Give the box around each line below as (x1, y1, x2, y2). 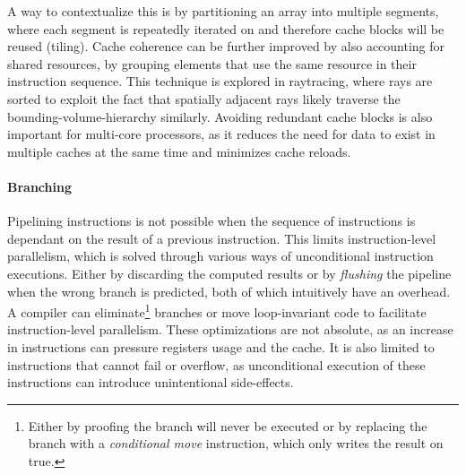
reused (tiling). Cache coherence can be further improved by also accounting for (7, 37, 445, 56)
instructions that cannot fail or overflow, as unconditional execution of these (7, 355, 426, 374)
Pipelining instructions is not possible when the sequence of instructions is (7, 212, 416, 230)
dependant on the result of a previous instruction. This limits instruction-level (7, 229, 436, 247)
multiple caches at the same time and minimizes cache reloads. (7, 142, 351, 160)
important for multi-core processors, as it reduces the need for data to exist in (7, 125, 436, 143)
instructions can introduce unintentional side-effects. (7, 373, 294, 392)
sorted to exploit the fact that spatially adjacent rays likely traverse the (7, 89, 401, 108)
